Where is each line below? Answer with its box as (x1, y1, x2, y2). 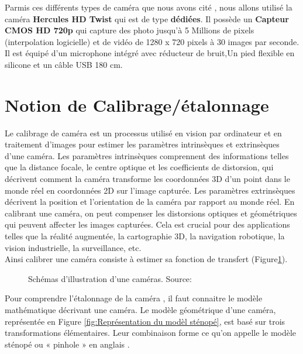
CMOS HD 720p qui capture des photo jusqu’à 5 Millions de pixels (5, 24, 254, 36)
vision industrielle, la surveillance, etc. (5, 241, 142, 253)
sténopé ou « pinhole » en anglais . (5, 338, 130, 350)
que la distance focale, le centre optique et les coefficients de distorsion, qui (5, 161, 274, 173)
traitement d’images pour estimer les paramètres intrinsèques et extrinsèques (5, 138, 280, 150)
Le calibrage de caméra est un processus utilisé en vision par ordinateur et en (5, 126, 282, 139)
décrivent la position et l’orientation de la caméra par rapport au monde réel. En (5, 195, 295, 208)
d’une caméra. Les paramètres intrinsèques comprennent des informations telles (5, 149, 289, 161)
